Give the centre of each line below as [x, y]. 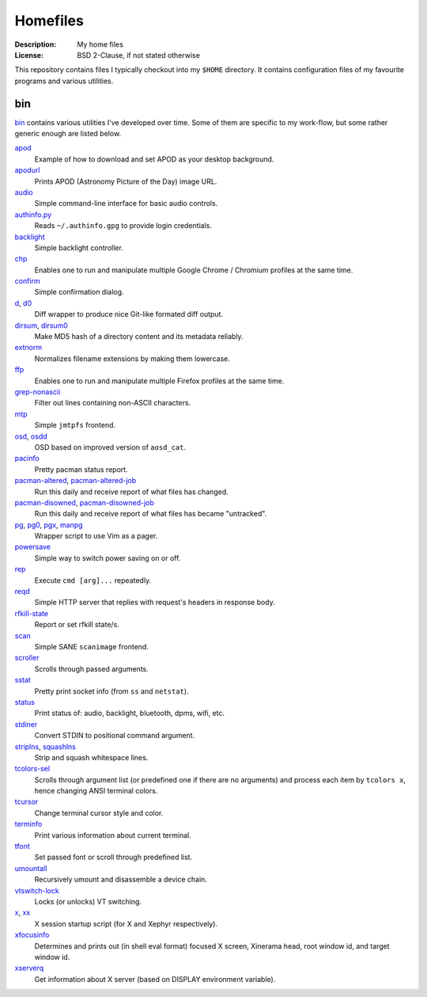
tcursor [26, 802]
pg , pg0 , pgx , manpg [49, 525]
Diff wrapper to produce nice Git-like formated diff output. [129, 314]
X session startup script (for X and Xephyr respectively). [126, 923]
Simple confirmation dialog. [79, 292]
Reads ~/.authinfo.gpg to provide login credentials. [123, 226]
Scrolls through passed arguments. [92, 668]
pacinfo [27, 459]
